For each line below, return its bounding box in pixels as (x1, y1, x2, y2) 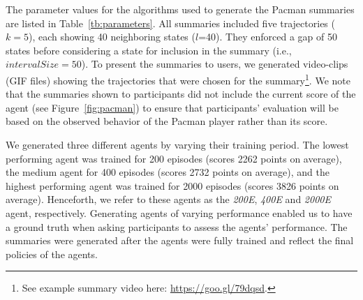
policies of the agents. (6, 246, 98, 261)
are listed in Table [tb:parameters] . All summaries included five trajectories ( (6, 15, 335, 30)
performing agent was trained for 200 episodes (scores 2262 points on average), (6, 151, 342, 165)
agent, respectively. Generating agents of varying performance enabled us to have (6, 205, 353, 220)
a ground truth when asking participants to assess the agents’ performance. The (6, 219, 348, 234)
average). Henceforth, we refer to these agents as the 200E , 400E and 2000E (6, 192, 331, 207)
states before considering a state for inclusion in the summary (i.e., (6, 43, 292, 57)
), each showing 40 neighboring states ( (28, 29, 195, 44)
